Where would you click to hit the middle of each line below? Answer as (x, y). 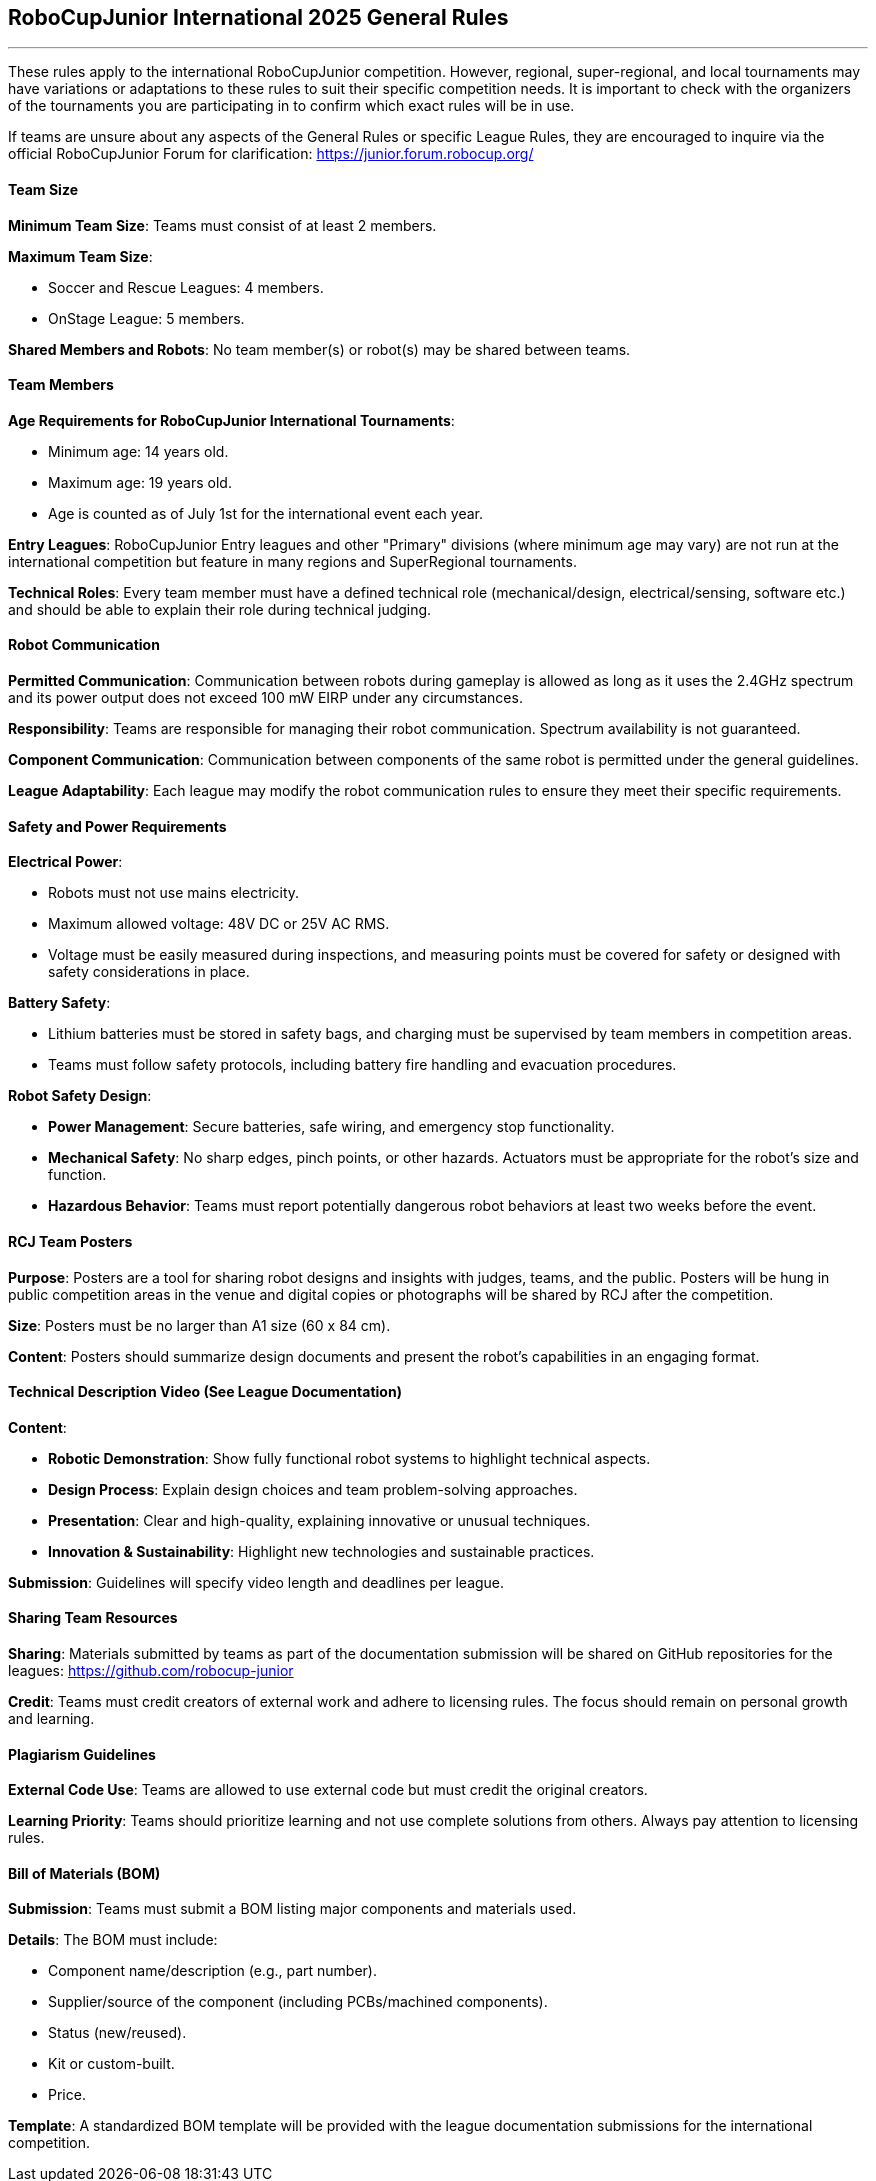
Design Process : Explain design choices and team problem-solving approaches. (313, 1489)
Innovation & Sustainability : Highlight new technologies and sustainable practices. (321, 1551)
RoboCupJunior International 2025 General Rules (258, 17)
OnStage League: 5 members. (146, 318)
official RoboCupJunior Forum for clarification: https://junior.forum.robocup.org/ (271, 154)
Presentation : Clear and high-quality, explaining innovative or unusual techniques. (319, 1520)
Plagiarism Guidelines (82, 1754)
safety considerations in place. (149, 972)
